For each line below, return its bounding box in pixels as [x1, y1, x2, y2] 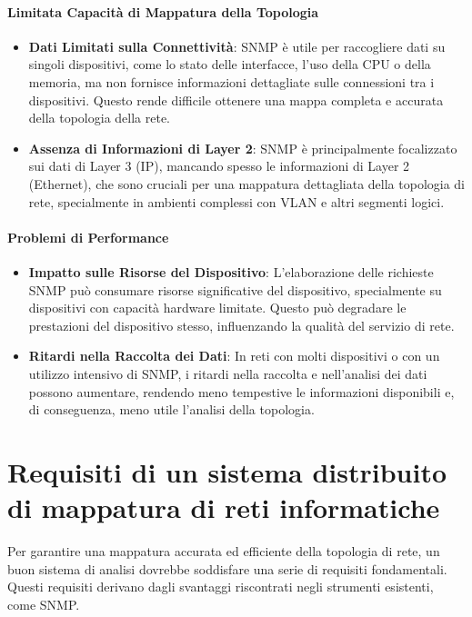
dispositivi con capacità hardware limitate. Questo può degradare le [28, 298, 407, 317]
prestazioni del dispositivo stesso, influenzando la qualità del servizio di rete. [28, 315, 455, 334]
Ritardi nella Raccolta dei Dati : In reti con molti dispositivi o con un [28, 346, 440, 365]
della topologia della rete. [28, 108, 171, 127]
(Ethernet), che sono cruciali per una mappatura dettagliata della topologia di [28, 174, 466, 193]
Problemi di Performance [7, 227, 169, 246]
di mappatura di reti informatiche [7, 489, 440, 526]
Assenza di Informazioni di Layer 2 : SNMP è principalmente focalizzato [28, 138, 457, 157]
